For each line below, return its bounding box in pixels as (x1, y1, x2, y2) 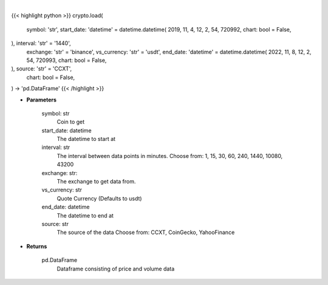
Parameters (26, 96, 57, 103)
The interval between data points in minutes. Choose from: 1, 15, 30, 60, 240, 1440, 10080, (56, 152, 283, 159)
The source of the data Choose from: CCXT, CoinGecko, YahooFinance (56, 228, 235, 236)
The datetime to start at (56, 136, 115, 143)
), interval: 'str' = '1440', (11, 39, 71, 47)
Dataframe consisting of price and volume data (56, 265, 175, 272)
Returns (26, 242, 47, 250)
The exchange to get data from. (56, 178, 136, 185)
